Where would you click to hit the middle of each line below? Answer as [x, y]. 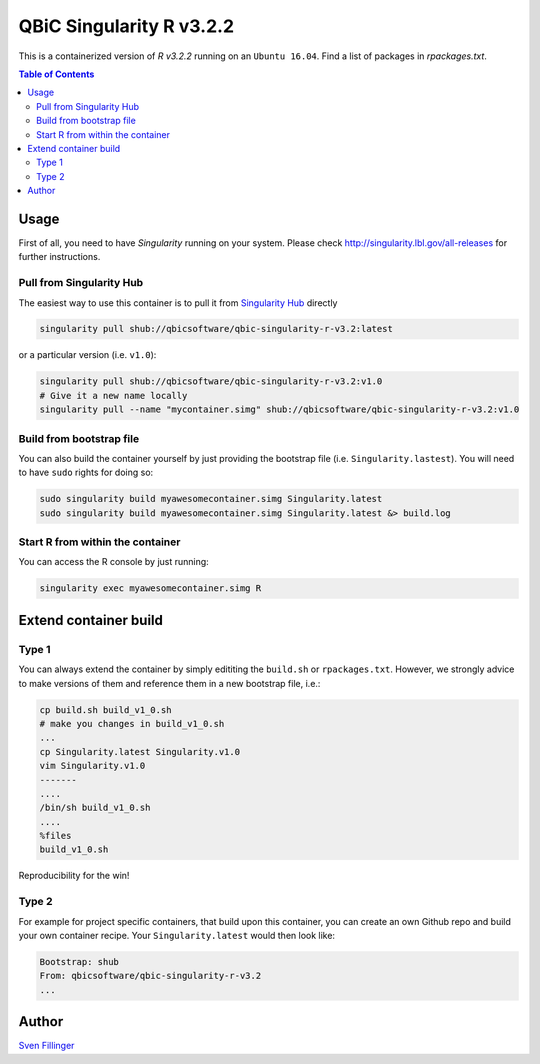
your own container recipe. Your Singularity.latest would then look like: [176, 935]
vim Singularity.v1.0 [92, 766]
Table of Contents [56, 74]
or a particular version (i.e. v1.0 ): [87, 355]
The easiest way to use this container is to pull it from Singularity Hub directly [178, 302]
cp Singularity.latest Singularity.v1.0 [139, 751]
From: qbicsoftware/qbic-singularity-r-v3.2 [150, 976]
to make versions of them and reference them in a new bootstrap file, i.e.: [169, 683]
